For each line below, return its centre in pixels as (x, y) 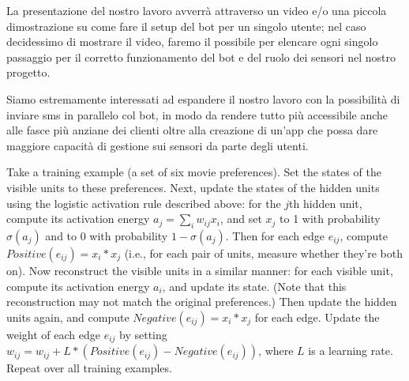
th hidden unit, (326, 203)
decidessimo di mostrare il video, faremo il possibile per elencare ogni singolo (192, 41)
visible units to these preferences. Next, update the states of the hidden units (193, 187)
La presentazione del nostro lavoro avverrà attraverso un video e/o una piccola (197, 10)
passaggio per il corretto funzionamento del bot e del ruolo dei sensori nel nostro (201, 57)
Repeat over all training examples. (89, 368)
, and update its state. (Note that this (254, 286)
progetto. (28, 72)
